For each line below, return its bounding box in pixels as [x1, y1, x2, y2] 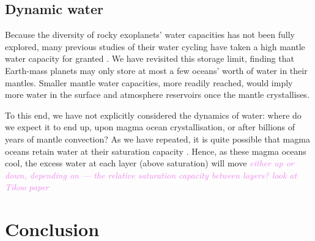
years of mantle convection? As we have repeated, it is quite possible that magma [5, 132, 310, 145]
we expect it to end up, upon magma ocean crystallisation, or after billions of [5, 120, 295, 133]
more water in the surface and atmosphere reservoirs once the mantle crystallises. [5, 88, 309, 101]
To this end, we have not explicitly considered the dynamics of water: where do [5, 108, 302, 121]
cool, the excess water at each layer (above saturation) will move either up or [5, 157, 294, 169]
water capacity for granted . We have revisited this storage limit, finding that [5, 52, 294, 65]
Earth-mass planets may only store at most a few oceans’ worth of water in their [5, 64, 308, 76]
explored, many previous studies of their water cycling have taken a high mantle [5, 40, 305, 53]
